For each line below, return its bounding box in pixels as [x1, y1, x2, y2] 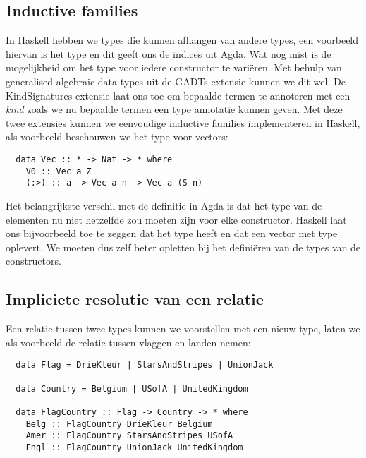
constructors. [6, 253, 61, 268]
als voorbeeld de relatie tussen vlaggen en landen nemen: [6, 335, 251, 349]
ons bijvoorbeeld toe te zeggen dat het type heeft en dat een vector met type [6, 226, 338, 241]
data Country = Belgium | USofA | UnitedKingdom [16, 383, 248, 394]
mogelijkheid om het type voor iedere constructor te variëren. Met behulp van [6, 60, 342, 75]
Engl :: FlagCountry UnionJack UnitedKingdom [25, 442, 243, 452]
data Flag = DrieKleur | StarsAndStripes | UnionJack [16, 360, 274, 370]
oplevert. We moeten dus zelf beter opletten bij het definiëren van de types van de [6, 239, 361, 254]
